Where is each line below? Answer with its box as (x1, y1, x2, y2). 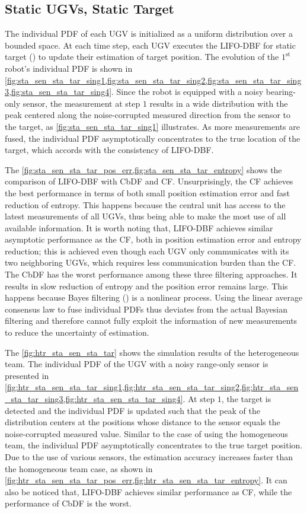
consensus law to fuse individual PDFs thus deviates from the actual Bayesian (5, 302, 288, 315)
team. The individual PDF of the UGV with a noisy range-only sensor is (5, 358, 268, 370)
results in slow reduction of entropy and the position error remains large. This (5, 279, 288, 292)
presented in (5, 369, 49, 381)
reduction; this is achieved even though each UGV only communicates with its (5, 244, 289, 257)
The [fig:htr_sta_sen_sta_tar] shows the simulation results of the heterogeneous (5, 346, 299, 358)
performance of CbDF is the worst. (5, 497, 132, 509)
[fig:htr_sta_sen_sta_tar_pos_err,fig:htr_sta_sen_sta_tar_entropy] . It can (5, 474, 287, 486)
